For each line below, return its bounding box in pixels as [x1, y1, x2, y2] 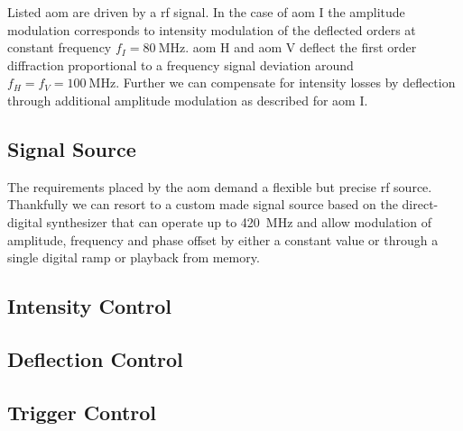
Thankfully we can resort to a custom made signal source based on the [7, 195, 398, 214]
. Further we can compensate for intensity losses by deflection [116, 73, 456, 92]
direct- [402, 195, 439, 214]
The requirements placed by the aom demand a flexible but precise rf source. [7, 177, 432, 196]
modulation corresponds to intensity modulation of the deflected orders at [7, 20, 416, 39]
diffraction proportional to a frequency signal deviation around [7, 55, 354, 74]
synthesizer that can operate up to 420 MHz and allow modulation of [46, 212, 432, 231]
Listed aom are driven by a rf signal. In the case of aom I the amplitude [7, 3, 405, 21]
